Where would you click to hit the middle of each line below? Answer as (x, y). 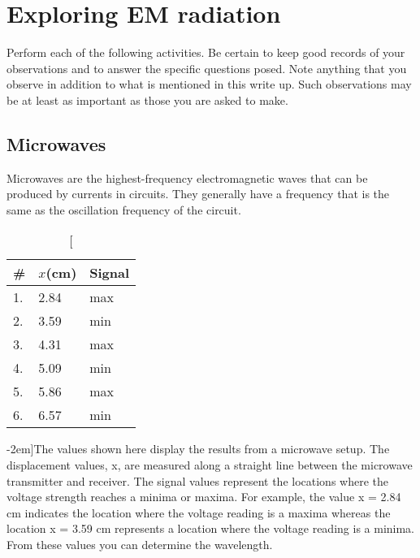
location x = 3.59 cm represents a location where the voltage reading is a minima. (211, 528)
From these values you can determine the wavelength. (140, 545)
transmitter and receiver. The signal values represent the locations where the (198, 480)
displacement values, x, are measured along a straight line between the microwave (210, 465)
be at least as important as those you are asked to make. (147, 99)
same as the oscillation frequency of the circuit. (124, 209)
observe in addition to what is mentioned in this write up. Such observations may (209, 84)
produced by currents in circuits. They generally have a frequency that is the (198, 194)
